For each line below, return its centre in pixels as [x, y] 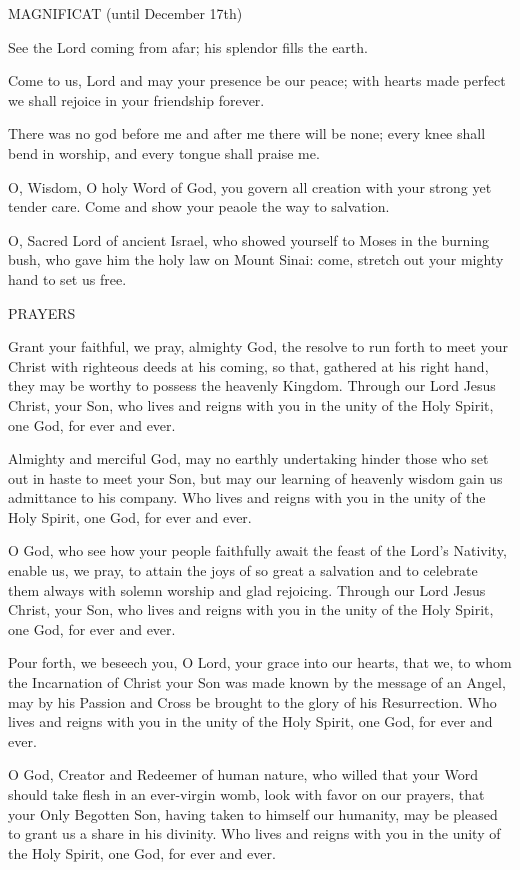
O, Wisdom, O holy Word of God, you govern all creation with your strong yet [250, 186]
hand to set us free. [67, 278]
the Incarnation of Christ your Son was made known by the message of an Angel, [257, 682]
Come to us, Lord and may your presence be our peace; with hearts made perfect [257, 80]
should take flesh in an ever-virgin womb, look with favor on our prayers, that [246, 794]
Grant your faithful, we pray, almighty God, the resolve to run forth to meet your [258, 346]
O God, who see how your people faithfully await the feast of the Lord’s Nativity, [257, 550]
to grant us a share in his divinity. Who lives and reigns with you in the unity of [254, 833]
